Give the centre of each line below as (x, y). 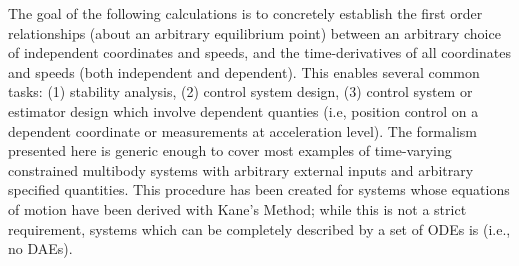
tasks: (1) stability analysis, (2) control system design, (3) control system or (240, 91)
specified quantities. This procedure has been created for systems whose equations (259, 189)
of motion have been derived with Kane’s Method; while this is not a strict (237, 208)
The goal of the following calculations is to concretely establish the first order (245, 13)
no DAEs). (40, 248)
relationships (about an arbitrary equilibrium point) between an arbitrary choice (254, 32)
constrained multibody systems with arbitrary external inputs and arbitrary (241, 169)
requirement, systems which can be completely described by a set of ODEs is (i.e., (259, 228)
